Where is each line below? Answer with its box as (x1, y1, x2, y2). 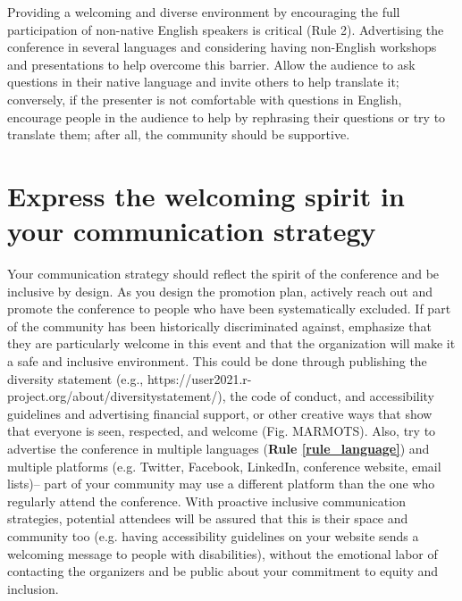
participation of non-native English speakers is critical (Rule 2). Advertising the (7, 20, 444, 38)
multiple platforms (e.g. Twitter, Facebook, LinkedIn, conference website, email (7, 456, 441, 475)
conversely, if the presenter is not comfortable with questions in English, (7, 89, 402, 108)
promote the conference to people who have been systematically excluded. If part (7, 299, 451, 318)
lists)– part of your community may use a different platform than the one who (7, 474, 435, 493)
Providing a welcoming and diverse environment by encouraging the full (7, 3, 400, 21)
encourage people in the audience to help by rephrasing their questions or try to (7, 107, 446, 126)
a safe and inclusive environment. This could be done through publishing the (7, 352, 427, 371)
